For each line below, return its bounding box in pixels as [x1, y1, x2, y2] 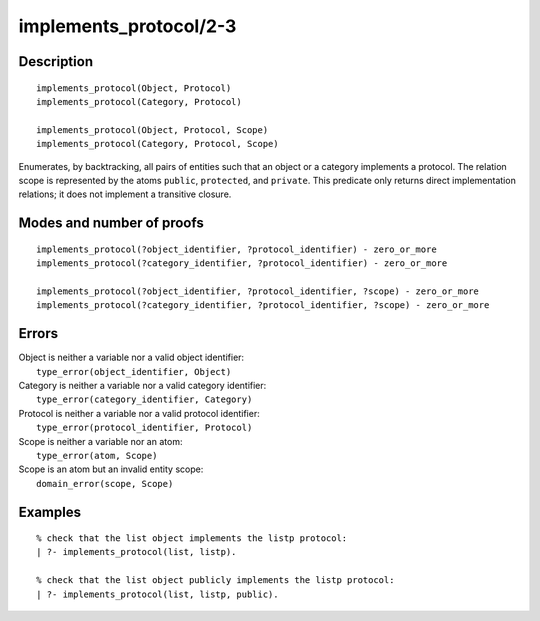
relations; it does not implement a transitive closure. [18, 188, 232, 200]
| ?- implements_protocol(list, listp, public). [36, 588, 279, 600]
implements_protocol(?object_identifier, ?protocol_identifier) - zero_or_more [36, 243, 437, 255]
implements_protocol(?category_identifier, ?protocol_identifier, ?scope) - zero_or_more [36, 300, 490, 311]
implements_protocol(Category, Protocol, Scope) [36, 138, 279, 150]
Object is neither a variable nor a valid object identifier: [18, 351, 245, 364]
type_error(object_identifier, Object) [36, 366, 232, 377]
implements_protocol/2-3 [18, 15, 237, 37]
